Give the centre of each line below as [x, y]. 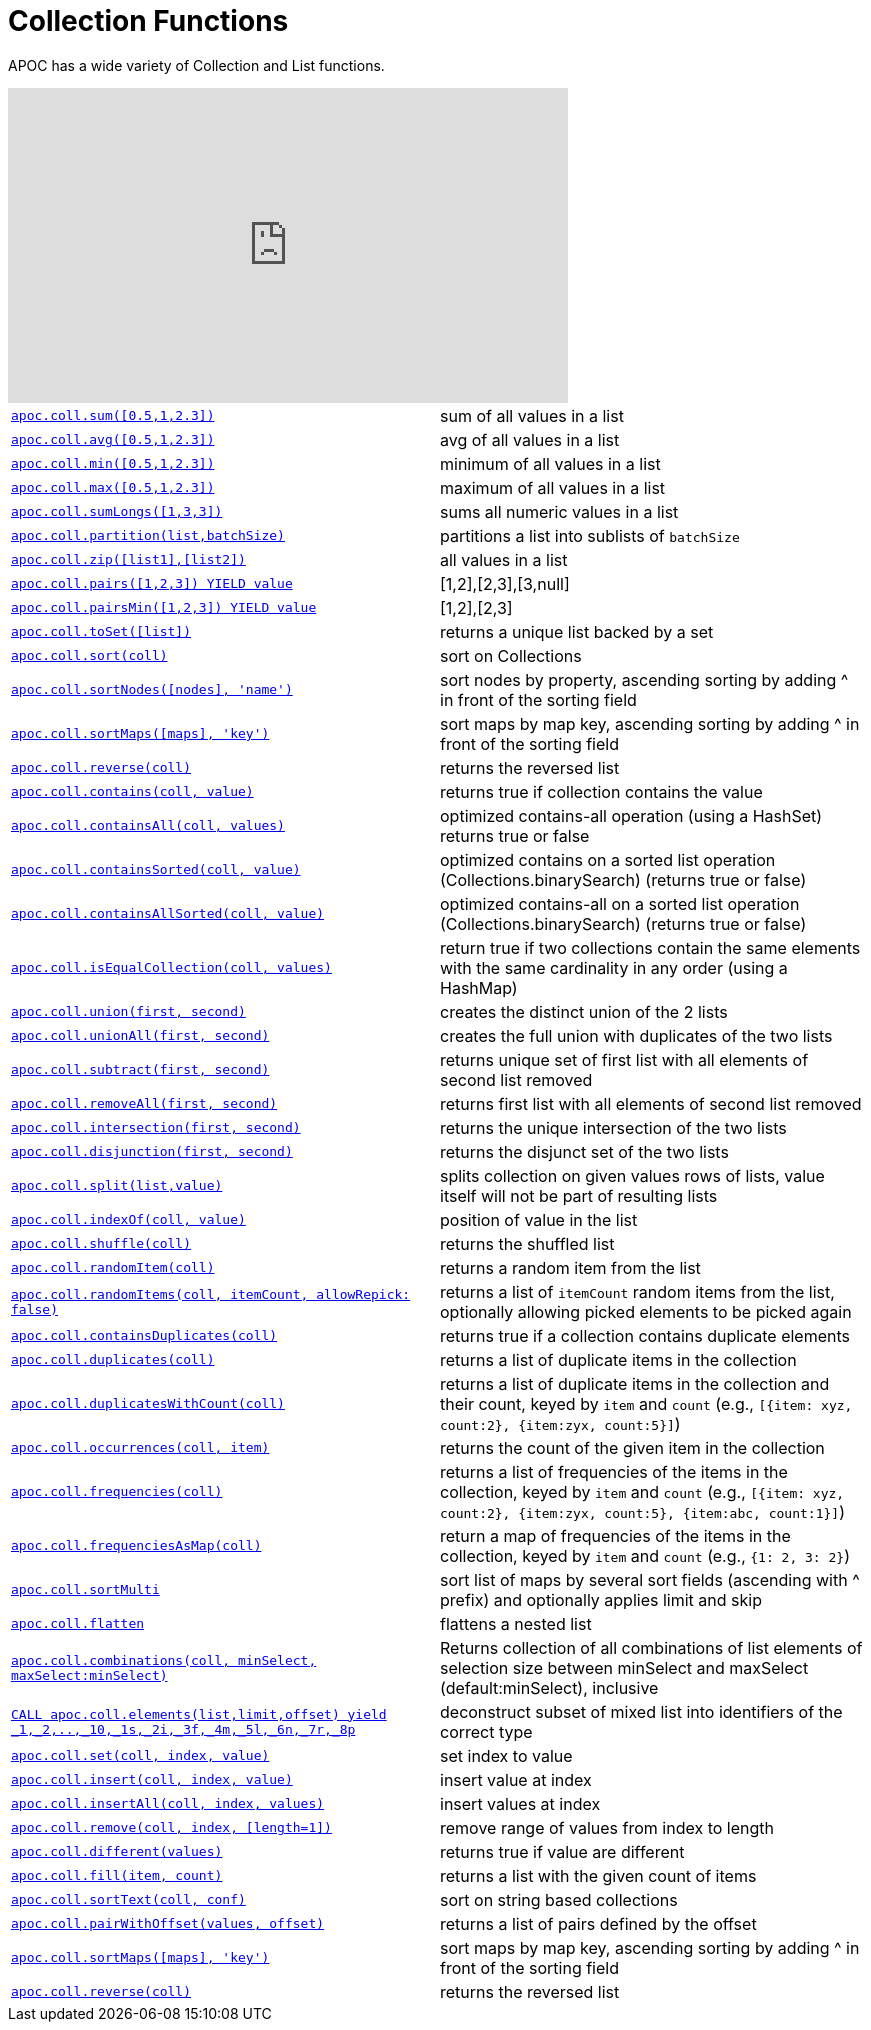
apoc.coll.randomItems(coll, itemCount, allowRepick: [211, 1294]
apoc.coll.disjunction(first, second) [152, 1152]
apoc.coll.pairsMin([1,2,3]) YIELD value [164, 608]
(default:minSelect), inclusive [549, 1687]
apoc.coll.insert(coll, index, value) [152, 1780]
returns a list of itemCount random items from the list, [637, 1291]
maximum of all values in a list [553, 487]
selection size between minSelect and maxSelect [624, 1667]
